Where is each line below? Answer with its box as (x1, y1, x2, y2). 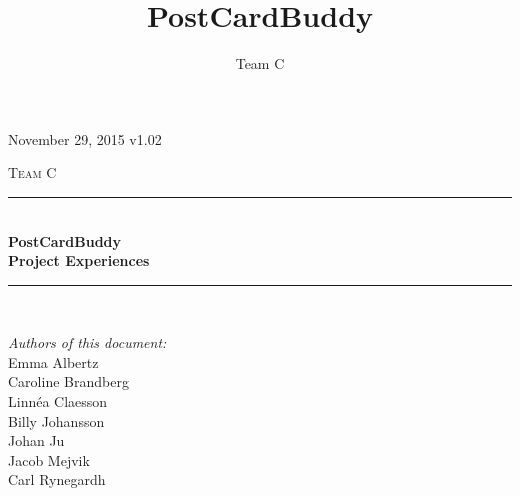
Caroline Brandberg (8, 371, 129, 392)
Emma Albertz (8, 351, 99, 372)
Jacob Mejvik (8, 449, 90, 470)
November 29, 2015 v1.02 (8, 128, 162, 149)
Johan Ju (8, 430, 65, 451)
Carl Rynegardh (8, 469, 106, 490)
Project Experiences (8, 250, 150, 271)
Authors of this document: (8, 332, 167, 353)
